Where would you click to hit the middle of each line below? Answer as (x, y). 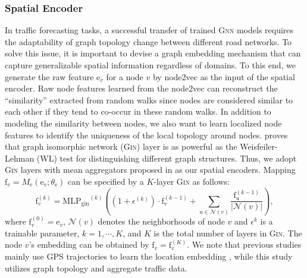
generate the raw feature (49, 76)
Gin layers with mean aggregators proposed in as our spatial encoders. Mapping (150, 170)
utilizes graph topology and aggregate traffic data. (96, 268)
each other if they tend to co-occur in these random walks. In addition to (138, 111)
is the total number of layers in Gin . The (228, 233)
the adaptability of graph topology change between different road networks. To (148, 41)
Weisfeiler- (259, 146)
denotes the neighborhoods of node (161, 221)
